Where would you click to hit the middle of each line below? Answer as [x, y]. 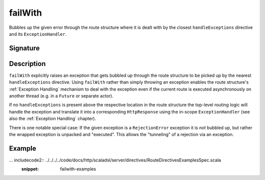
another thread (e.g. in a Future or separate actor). [61, 96]
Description [27, 64]
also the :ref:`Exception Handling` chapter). [53, 119]
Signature [25, 48]
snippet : [30, 169]
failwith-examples [78, 169]
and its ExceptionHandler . [38, 34]
